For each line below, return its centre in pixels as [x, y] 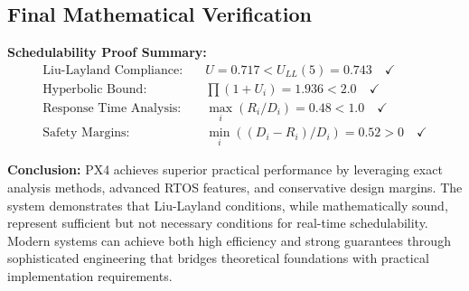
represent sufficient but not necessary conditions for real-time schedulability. [218, 223]
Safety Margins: [86, 133]
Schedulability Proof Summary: [107, 52]
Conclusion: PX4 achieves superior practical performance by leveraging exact [225, 169]
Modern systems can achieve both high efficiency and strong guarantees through [229, 240]
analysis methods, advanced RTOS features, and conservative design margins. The [235, 187]
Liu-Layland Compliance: [113, 70]
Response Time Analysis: [112, 108]
